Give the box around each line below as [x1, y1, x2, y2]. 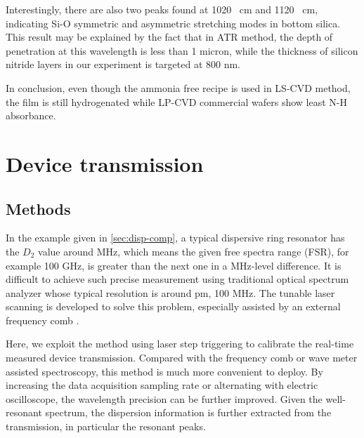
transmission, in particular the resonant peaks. [6, 419, 206, 434]
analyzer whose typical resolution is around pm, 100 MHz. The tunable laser [6, 285, 335, 300]
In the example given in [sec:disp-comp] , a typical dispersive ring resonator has [6, 230, 345, 245]
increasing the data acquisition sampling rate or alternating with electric [6, 378, 318, 392]
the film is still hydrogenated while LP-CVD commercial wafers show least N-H [6, 94, 347, 109]
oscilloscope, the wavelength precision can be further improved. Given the [6, 391, 323, 406]
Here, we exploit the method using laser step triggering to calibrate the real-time [6, 336, 354, 351]
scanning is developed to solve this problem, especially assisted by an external [6, 299, 341, 314]
